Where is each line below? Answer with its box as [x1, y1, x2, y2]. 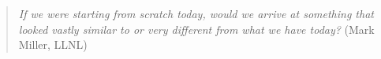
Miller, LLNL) [18, 36, 88, 53]
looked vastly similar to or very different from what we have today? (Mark [18, 20, 375, 37]
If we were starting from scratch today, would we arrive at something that [18, 6, 374, 21]
